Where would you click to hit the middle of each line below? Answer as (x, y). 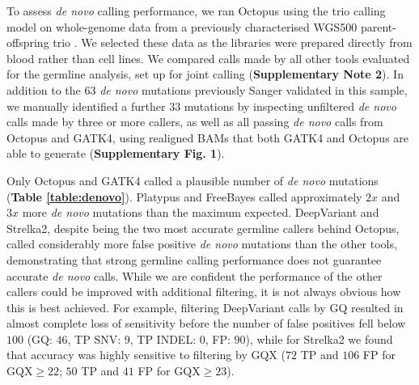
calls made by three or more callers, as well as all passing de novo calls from (195, 122)
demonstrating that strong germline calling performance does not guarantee (194, 259)
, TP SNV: (94, 338)
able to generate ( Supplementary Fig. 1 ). (116, 153)
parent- (378, 26)
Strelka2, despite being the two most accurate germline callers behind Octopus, (203, 228)
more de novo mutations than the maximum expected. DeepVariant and (201, 212)
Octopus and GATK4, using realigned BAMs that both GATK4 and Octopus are (208, 137)
